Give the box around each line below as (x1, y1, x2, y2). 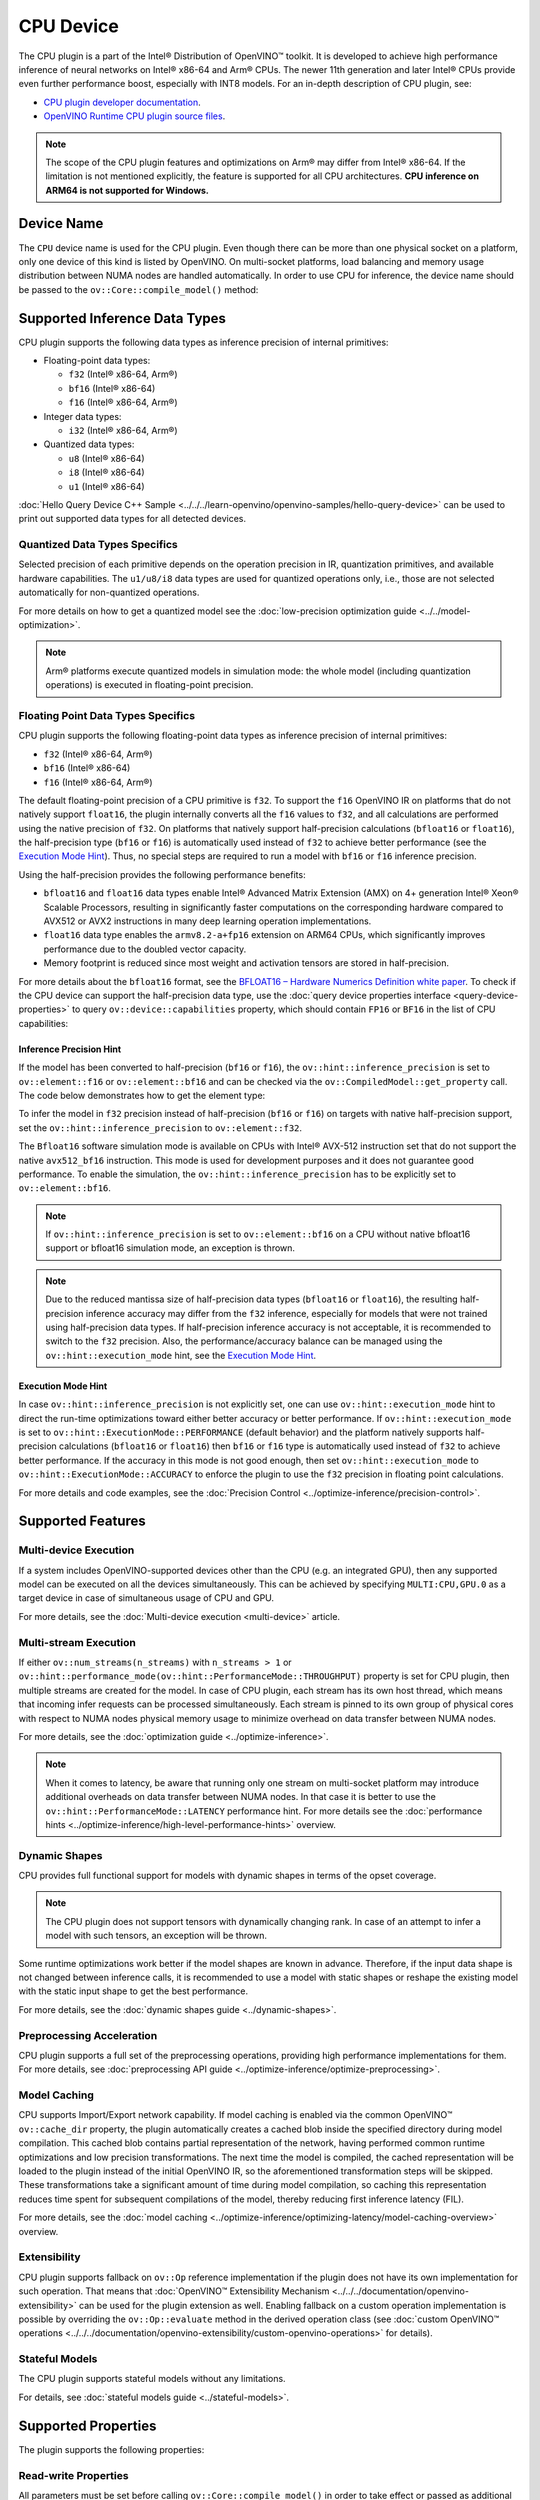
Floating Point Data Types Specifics (18, 708, 195, 722)
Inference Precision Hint (18, 1043, 122, 1055)
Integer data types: (43, 410, 122, 422)
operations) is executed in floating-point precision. (45, 679, 254, 691)
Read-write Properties (18, 2468, 129, 2482)
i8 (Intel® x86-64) (68, 466, 145, 479)
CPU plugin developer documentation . (43, 96, 202, 108)
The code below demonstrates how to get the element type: (18, 1089, 266, 1101)
